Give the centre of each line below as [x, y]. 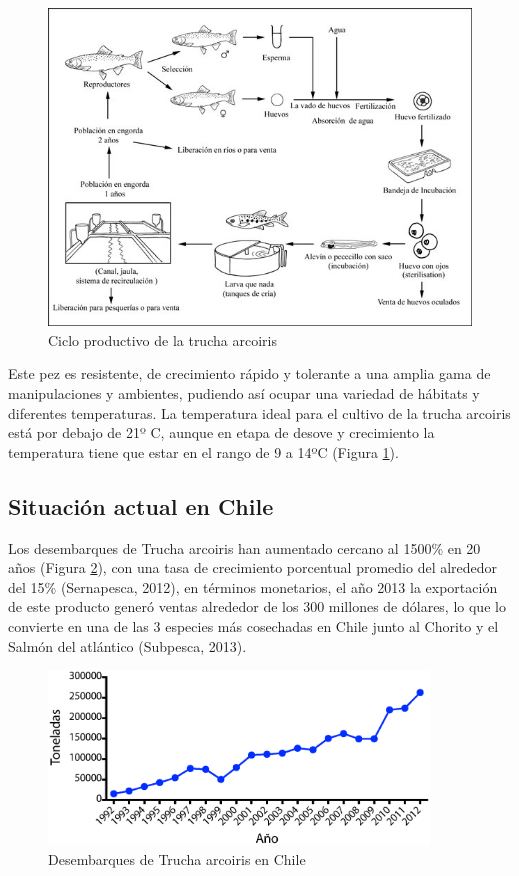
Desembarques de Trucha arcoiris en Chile [177, 859]
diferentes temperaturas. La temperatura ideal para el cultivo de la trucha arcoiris [259, 412]
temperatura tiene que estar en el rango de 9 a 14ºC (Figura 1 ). [203, 451]
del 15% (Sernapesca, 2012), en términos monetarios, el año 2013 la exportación [253, 586]
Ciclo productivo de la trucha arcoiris [162, 339]
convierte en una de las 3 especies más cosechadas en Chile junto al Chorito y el [253, 625]
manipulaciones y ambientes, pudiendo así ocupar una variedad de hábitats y [244, 392]
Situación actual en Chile [141, 505]
